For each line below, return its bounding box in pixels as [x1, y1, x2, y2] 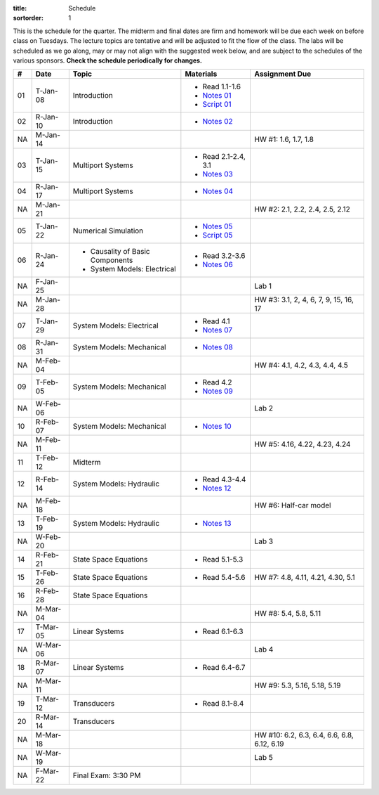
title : [13, 4, 27, 12]
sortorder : [13, 14, 44, 22]
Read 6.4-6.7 [202, 663, 246, 673]
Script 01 [202, 99, 232, 109]
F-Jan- [35, 277, 59, 287]
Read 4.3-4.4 [202, 474, 246, 484]
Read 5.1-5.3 [202, 555, 244, 564]
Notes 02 [202, 117, 233, 127]
